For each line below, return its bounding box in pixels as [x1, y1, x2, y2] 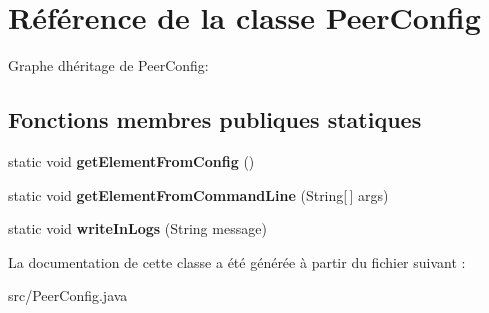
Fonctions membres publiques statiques [8, 104, 422, 135]
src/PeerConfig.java [8, 285, 128, 306]
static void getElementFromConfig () [8, 150, 255, 171]
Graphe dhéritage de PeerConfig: [8, 55, 209, 76]
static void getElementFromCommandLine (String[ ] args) [8, 184, 389, 205]
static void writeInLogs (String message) [8, 218, 267, 239]
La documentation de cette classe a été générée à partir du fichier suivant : [8, 251, 466, 272]
